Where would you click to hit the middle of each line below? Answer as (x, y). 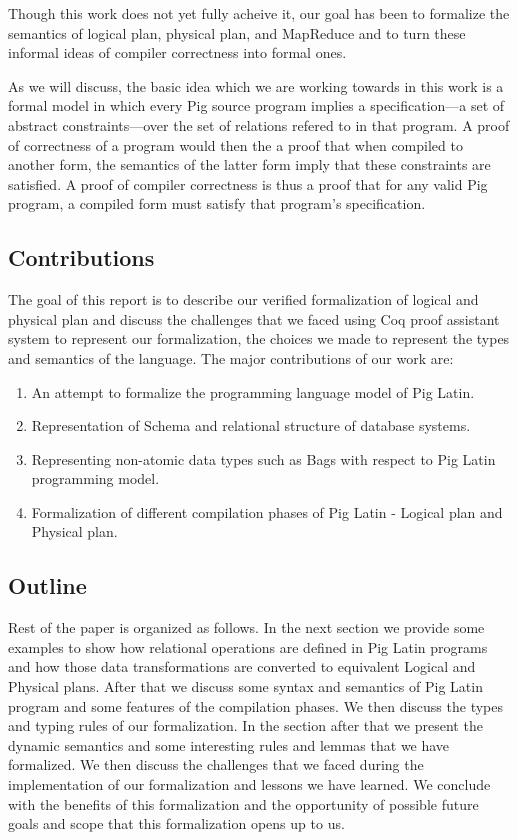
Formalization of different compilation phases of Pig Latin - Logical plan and (267, 511)
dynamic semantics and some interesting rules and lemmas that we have (229, 744)
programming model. (95, 478)
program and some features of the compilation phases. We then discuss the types (255, 705)
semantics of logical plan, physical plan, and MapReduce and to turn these (237, 32)
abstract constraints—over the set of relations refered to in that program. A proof (259, 124)
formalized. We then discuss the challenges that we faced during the (216, 764)
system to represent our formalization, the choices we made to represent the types (259, 338)
